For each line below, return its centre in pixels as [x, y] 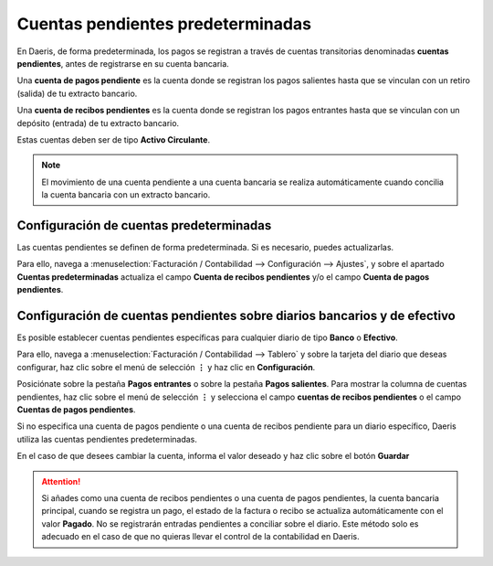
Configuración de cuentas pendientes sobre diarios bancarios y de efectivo [236, 315]
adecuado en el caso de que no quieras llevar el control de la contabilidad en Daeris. [200, 537]
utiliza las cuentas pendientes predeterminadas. [107, 439]
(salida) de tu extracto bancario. [77, 93]
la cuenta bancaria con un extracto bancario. [126, 195]
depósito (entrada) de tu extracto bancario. [98, 123]
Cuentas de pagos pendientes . [76, 410]
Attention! [61, 481]
